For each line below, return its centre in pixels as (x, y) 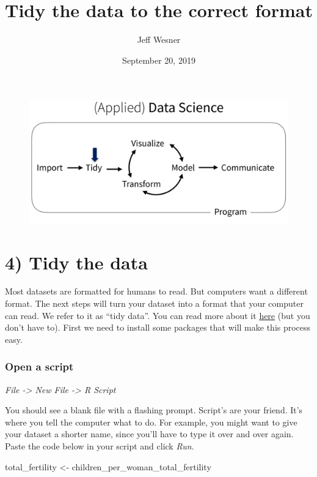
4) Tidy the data (76, 262)
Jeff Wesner (159, 39)
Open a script (39, 366)
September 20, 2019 (159, 60)
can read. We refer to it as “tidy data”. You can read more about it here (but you (158, 315)
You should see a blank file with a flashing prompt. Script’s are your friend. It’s (154, 410)
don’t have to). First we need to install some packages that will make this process (158, 327)
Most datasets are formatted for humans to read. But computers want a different (156, 291)
